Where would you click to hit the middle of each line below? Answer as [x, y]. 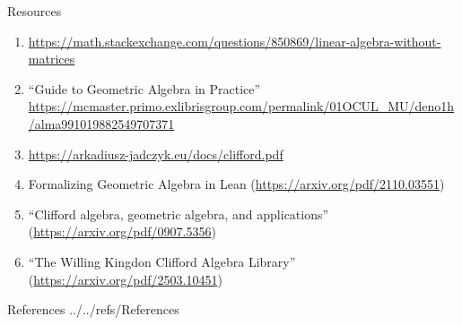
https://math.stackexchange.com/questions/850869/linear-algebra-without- [235, 41]
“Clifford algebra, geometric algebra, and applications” [179, 214]
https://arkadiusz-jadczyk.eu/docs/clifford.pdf [156, 154]
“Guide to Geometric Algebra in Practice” [144, 88]
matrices [52, 59]
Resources [35, 11]
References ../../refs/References [93, 309]
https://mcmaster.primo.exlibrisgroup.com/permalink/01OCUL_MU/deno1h [241, 106]
